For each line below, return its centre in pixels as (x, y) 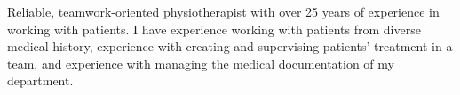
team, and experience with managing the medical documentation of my (201, 63)
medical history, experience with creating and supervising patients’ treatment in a (230, 46)
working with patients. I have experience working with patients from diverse (214, 29)
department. (40, 80)
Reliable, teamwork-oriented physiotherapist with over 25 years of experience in (223, 11)
